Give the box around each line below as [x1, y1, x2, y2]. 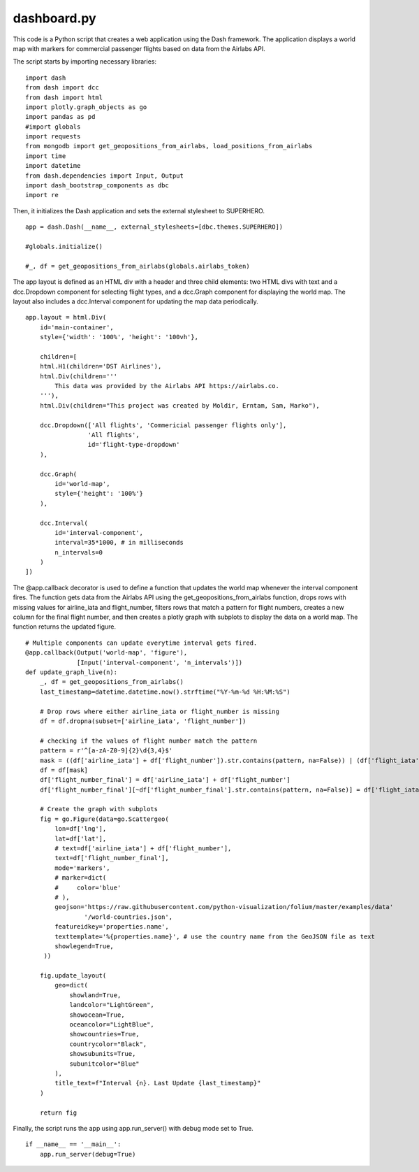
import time [25, 152, 66, 160]
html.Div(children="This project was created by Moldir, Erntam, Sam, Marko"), [39, 401, 321, 409]
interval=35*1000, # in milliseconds [54, 538, 184, 547]
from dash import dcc [25, 84, 99, 92]
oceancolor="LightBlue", [69, 1021, 155, 1029]
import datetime [25, 162, 81, 170]
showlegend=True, [54, 942, 115, 950]
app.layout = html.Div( [25, 313, 107, 322]
